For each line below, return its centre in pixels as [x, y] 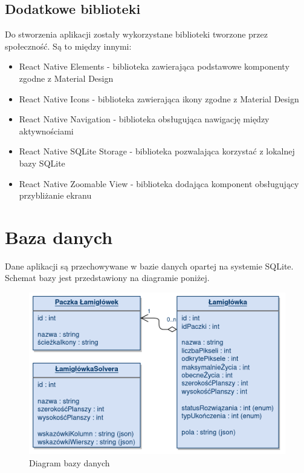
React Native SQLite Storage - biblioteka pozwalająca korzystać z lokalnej [157, 151]
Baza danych [59, 236]
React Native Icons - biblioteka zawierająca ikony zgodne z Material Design [159, 98]
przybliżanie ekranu [55, 195]
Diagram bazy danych [70, 462]
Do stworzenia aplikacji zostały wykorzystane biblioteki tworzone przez [136, 34]
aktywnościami [46, 131]
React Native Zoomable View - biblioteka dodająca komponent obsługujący [159, 183]
